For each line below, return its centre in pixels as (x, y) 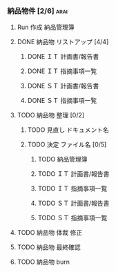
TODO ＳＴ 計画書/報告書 (74, 203)
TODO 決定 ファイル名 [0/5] (67, 145)
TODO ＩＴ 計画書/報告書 (74, 174)
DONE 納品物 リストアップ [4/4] (63, 42)
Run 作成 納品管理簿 (46, 27)
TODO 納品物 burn (43, 262)
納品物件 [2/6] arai (37, 10)
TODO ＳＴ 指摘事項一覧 (72, 218)
